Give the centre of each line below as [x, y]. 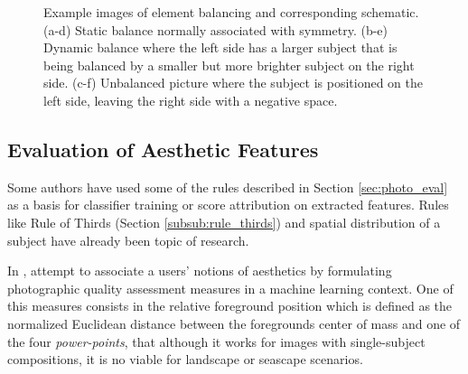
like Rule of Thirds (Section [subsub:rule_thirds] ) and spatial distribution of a [224, 222]
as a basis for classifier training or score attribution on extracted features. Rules [228, 205]
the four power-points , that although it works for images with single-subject [216, 341]
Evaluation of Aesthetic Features [163, 149]
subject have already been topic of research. [128, 240]
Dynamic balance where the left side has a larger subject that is [220, 47]
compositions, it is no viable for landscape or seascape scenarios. [185, 359]
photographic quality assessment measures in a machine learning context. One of [230, 288]
